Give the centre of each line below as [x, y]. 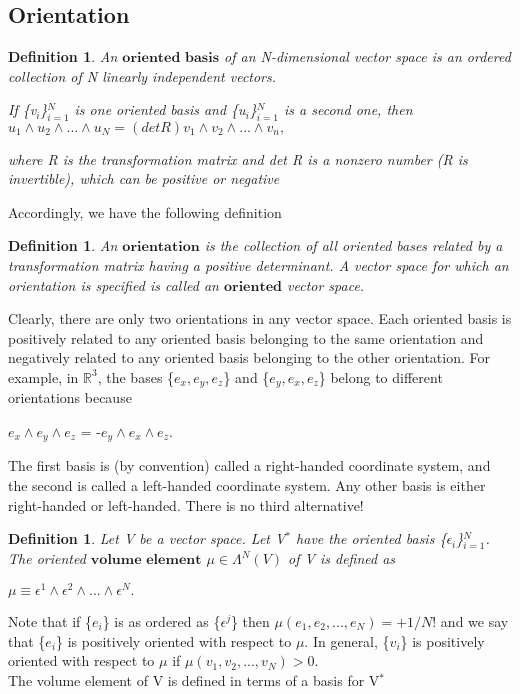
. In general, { [347, 640]
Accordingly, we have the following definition [145, 211]
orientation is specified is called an [113, 284]
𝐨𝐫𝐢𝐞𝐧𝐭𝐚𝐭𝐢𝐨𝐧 [161, 247]
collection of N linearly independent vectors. [142, 75]
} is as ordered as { [161, 621]
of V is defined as [342, 558]
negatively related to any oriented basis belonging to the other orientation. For [249, 357]
